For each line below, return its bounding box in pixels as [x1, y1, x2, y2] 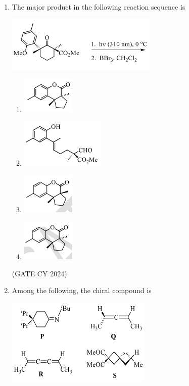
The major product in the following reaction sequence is [12, 2, 185, 12]
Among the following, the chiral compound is [12, 285, 152, 296]
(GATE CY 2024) [12, 268, 67, 278]
